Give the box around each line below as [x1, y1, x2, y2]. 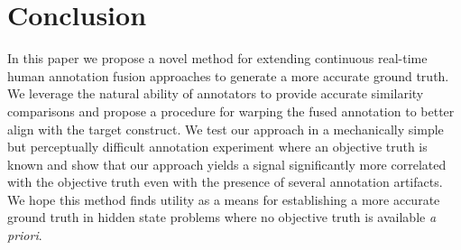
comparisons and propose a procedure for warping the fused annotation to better [7, 101, 455, 120]
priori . [7, 226, 42, 245]
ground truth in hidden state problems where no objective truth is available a [7, 208, 437, 227]
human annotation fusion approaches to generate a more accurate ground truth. [7, 66, 449, 85]
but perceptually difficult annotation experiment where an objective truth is [7, 137, 428, 156]
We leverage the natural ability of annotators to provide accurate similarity [7, 84, 424, 103]
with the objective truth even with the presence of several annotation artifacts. [7, 172, 443, 191]
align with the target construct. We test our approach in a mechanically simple [7, 119, 444, 138]
